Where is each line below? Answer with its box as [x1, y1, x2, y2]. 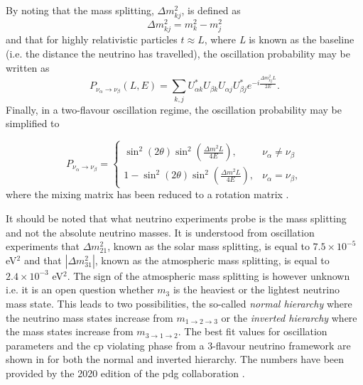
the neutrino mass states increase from [6, 310, 173, 325]
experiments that [6, 239, 80, 254]
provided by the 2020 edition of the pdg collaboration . [6, 365, 245, 380]
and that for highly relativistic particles [6, 32, 178, 47]
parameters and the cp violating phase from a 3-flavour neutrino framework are [6, 337, 351, 352]
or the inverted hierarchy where [221, 310, 357, 325]
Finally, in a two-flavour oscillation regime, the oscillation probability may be [6, 102, 342, 116]
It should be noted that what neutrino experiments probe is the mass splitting [6, 211, 347, 226]
